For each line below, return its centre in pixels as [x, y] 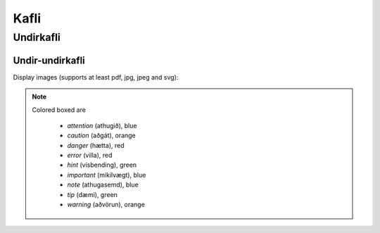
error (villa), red [90, 156]
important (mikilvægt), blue [107, 175]
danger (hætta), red [96, 145]
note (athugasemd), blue [103, 185]
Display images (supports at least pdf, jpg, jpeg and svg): [96, 77]
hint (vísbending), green [102, 165]
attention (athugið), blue [102, 125]
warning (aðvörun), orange [106, 205]
